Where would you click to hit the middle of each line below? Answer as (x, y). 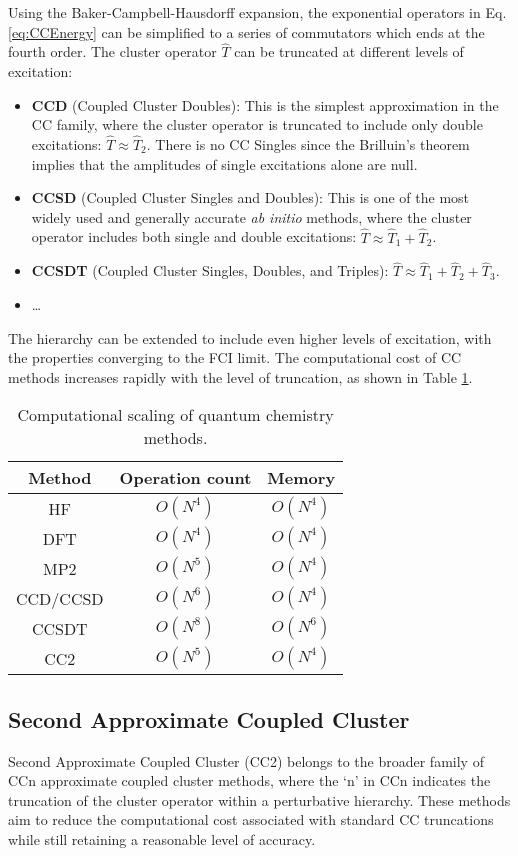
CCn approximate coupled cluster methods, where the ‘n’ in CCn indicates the (249, 780)
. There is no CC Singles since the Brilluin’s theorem (308, 144)
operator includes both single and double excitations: (194, 236)
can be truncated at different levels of (349, 51)
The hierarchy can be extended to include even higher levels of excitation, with (250, 337)
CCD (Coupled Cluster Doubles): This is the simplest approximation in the (265, 104)
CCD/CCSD (60, 598)
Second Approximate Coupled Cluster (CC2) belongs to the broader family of (246, 760)
